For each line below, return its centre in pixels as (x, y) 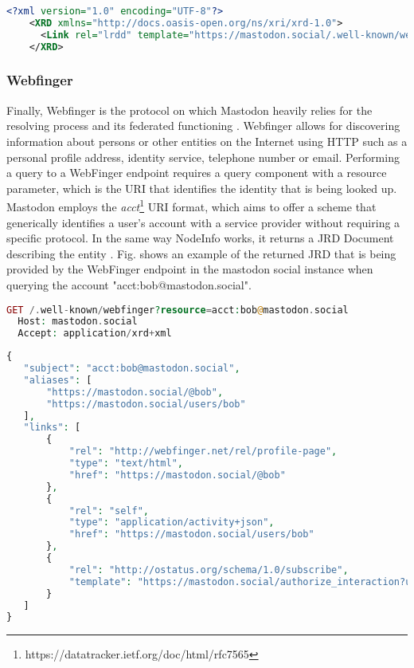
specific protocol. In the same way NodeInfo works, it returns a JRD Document (200, 238)
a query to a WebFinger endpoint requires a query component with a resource (197, 173)
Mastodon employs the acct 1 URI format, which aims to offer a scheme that (191, 205)
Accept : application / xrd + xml (95, 334)
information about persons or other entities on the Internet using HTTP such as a (207, 141)
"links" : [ (52, 428)
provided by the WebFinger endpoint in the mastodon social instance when (190, 269)
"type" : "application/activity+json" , (172, 523)
